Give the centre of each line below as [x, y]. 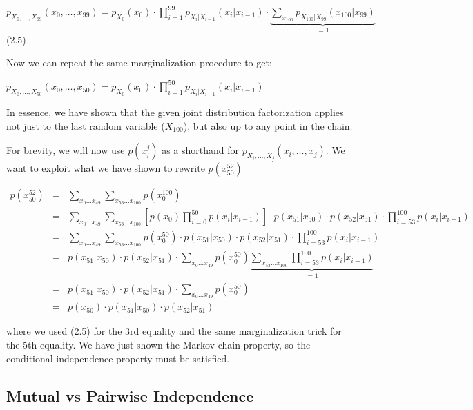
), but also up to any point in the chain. [268, 125]
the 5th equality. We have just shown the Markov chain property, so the [158, 344]
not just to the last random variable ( [86, 125]
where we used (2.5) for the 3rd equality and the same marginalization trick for [174, 331]
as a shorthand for [201, 150]
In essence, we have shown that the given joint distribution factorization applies [175, 112]
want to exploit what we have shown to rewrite [106, 167]
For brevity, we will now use [66, 150]
